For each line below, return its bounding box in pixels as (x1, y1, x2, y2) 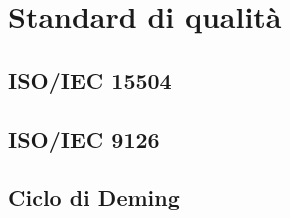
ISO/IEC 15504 (8, 64, 172, 95)
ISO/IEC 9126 (8, 123, 160, 154)
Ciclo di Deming (8, 182, 180, 213)
